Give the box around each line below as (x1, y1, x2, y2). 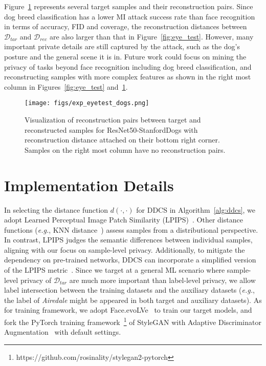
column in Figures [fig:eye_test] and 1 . (4, 81, 128, 92)
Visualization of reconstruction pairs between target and (25, 114, 201, 125)
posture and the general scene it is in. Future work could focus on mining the (4, 51, 247, 62)
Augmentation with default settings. (4, 327, 121, 337)
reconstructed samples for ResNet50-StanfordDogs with (25, 124, 198, 135)
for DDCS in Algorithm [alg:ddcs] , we (136, 204, 256, 215)
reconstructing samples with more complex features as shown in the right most (4, 71, 251, 82)
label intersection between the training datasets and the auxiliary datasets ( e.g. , (4, 284, 255, 295)
